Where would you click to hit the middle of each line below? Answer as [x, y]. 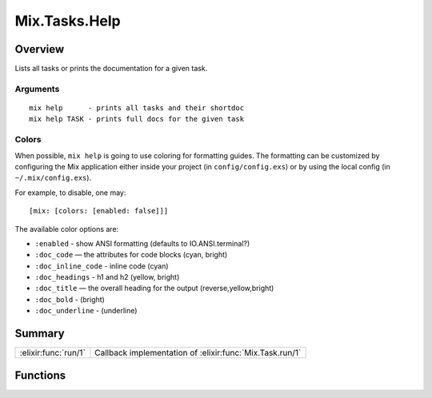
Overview [40, 49]
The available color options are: [67, 229]
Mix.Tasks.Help [68, 21]
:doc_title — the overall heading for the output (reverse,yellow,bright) [154, 289]
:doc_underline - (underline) [86, 311]
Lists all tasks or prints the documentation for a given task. [111, 69]
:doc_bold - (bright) [70, 299]
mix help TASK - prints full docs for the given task [136, 119]
